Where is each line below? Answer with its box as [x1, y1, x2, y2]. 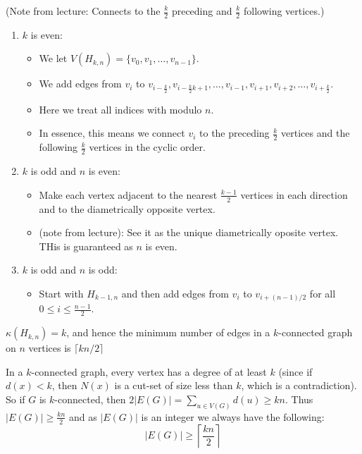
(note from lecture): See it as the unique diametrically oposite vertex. [39, 225, 339, 240]
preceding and [171, 4, 232, 18]
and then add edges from [121, 286, 229, 300]
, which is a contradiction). [241, 378, 357, 393]
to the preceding [199, 125, 270, 140]
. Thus [285, 392, 313, 407]
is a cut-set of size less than [114, 378, 233, 393]
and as [68, 409, 97, 424]
